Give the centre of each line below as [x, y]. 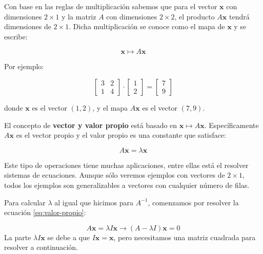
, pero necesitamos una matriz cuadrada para [185, 237]
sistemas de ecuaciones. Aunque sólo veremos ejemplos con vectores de [115, 175]
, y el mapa [110, 107]
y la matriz [79, 16]
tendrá [239, 16]
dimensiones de [28, 26]
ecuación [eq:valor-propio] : [45, 212]
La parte [18, 237]
